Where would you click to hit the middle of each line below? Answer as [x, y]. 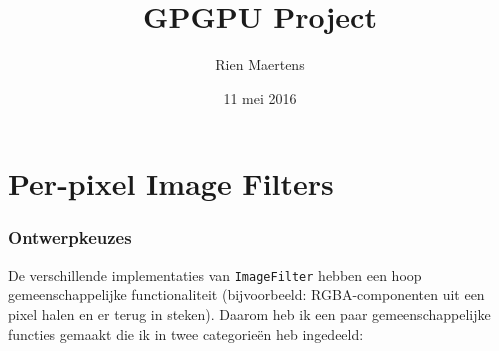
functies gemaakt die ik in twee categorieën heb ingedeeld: [186, 333]
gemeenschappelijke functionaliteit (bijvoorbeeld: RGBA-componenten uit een [246, 294]
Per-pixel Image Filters [171, 183]
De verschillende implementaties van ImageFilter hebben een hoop [215, 274]
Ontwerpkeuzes [70, 237]
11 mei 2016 [260, 97]
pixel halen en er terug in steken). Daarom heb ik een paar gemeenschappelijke [249, 313]
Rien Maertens [260, 64]
